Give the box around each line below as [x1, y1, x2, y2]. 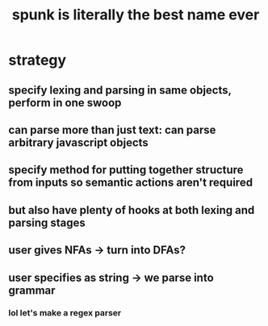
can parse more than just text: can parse [8, 123, 216, 136]
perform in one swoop [8, 95, 122, 110]
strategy [8, 51, 67, 69]
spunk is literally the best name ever [11, 6, 260, 24]
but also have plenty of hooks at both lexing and [8, 203, 255, 217]
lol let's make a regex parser [8, 307, 122, 319]
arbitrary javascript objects [8, 136, 149, 149]
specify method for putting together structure [8, 163, 244, 177]
